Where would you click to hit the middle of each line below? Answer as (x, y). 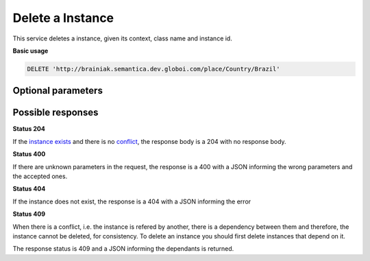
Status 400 (29, 154)
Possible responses (56, 113)
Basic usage (30, 51)
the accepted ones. (40, 176)
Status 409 (29, 214)
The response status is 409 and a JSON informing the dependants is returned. (123, 249)
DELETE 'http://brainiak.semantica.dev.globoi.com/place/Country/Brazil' (153, 69)
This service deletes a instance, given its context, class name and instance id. (122, 38)
